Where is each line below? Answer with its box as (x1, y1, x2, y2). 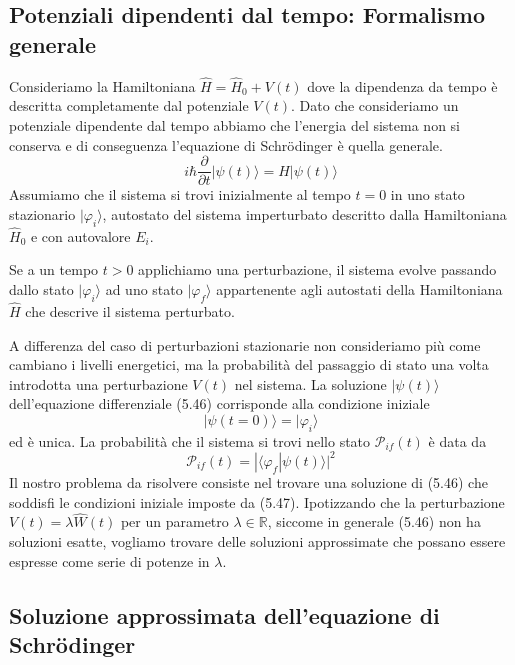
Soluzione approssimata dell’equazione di (9, 599, 440, 630)
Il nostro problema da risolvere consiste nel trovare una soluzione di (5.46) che (9, 471, 488, 492)
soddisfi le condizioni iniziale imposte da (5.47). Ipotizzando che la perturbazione (9, 491, 505, 512)
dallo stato (9, 279, 74, 300)
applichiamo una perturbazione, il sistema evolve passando (138, 259, 497, 280)
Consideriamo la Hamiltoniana (9, 75, 196, 96)
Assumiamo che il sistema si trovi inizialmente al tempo (9, 184, 351, 205)
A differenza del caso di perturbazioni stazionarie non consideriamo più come (9, 334, 481, 355)
